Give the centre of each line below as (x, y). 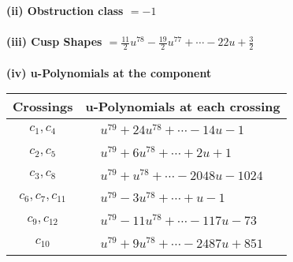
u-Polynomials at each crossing (183, 107)
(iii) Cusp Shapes (54, 41)
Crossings (43, 107)
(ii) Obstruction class (65, 10)
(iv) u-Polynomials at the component (109, 72)
